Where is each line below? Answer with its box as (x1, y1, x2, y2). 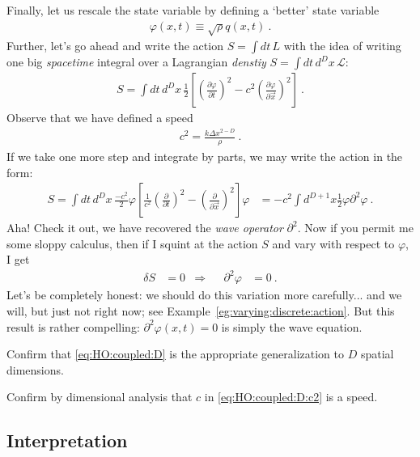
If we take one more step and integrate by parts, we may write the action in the (6, 147, 403, 164)
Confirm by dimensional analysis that (6, 388, 193, 405)
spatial (360, 345, 394, 362)
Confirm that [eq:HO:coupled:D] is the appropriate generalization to (6, 345, 344, 362)
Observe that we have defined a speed (6, 109, 193, 126)
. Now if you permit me (297, 219, 414, 236)
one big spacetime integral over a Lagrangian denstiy (6, 53, 266, 70)
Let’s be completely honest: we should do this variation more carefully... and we (6, 286, 402, 303)
